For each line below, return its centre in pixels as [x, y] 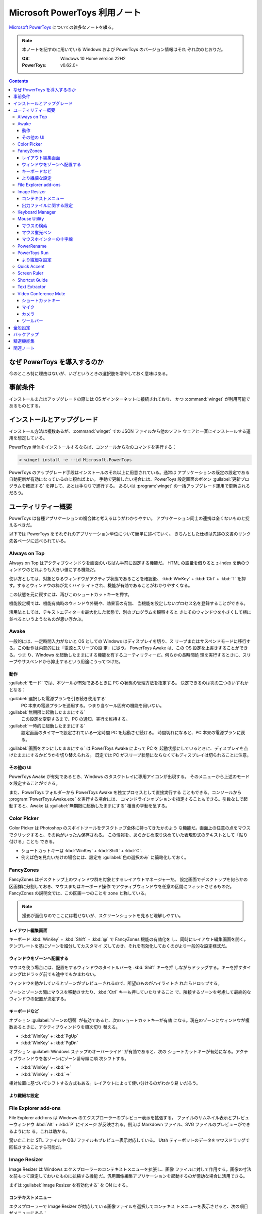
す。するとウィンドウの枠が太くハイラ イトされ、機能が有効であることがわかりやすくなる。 [101, 586]
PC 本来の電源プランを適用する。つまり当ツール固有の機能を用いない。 [93, 705]
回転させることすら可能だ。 [37, 1147]
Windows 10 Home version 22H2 [93, 58]
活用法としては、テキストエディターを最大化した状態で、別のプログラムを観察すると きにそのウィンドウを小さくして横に [130, 612]
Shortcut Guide [33, 280]
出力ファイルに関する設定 [47, 205]
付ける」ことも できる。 [33, 842]
